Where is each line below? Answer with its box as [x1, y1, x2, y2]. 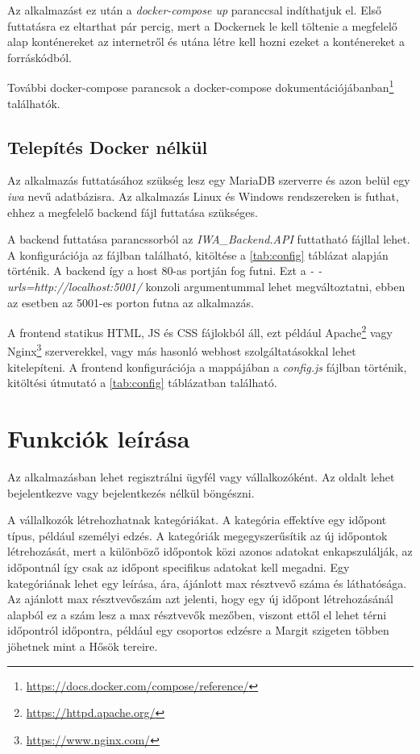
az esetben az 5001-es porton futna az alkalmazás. [7, 294, 254, 310]
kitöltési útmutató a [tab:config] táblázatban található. [7, 374, 277, 391]
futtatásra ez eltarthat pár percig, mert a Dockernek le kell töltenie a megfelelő [7, 17, 397, 34]
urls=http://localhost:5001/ [7, 277, 142, 294]
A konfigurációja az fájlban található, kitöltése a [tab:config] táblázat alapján [7, 246, 389, 263]
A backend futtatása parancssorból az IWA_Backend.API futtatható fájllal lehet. [7, 231, 410, 248]
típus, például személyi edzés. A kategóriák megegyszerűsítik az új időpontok [7, 527, 388, 544]
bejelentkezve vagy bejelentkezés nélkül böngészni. [7, 484, 255, 501]
